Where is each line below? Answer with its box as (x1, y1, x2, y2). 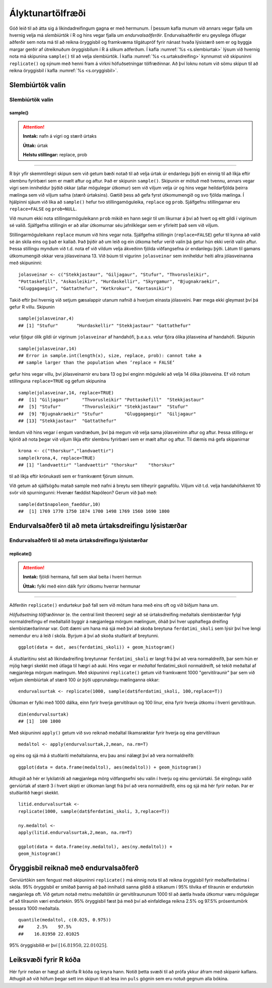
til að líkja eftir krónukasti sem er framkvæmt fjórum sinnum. (9, 473, 134, 479)
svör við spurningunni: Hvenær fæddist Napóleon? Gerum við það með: (9, 490, 157, 496)
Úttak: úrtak (23, 142, 48, 148)
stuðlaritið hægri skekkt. (9, 790, 59, 795)
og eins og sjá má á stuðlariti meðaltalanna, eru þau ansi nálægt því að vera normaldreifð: (9, 752, 194, 759)
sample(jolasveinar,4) (18, 316, 75, 321)
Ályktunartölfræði (9, 8, 86, 19)
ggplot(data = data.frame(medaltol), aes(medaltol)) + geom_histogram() (18, 764, 201, 770)
